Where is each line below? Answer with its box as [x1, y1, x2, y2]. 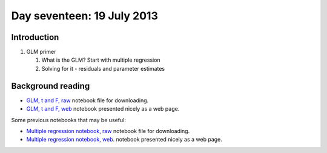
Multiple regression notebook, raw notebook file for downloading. [26, 127, 190, 134]
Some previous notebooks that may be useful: [11, 116, 127, 123]
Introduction [11, 32, 59, 42]
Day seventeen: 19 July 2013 [11, 9, 159, 22]
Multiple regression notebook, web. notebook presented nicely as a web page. [26, 136, 222, 143]
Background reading [11, 80, 90, 91]
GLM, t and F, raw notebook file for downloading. [26, 97, 149, 104]
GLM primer [26, 48, 57, 56]
